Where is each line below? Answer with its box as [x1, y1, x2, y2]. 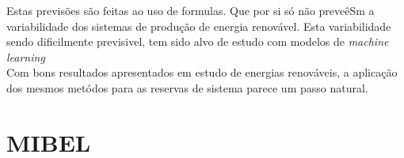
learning [6, 48, 45, 65]
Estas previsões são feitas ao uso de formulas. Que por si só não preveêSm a [6, 2, 375, 18]
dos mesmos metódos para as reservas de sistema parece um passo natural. [6, 79, 368, 96]
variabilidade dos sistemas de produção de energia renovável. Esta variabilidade [6, 17, 391, 34]
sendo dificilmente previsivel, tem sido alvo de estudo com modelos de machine [6, 33, 389, 50]
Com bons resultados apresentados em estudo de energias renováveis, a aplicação [6, 64, 398, 81]
